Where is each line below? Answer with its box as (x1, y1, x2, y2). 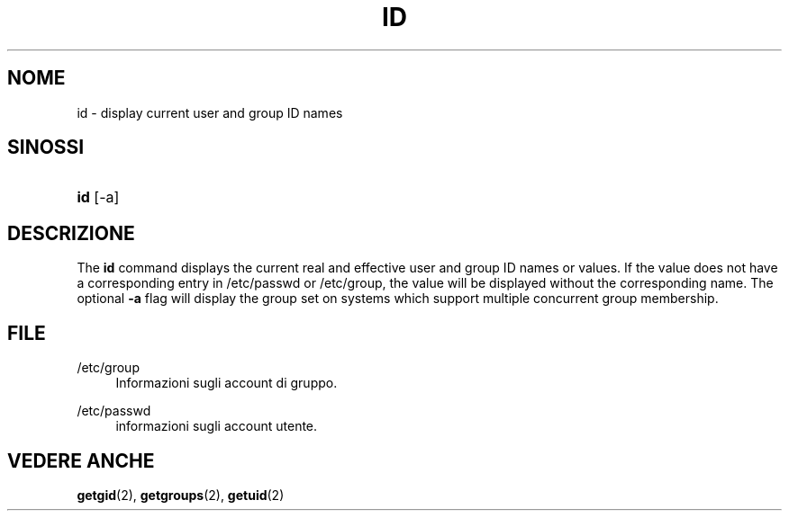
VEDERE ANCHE (7, 449, 155, 472)
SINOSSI (7, 136, 85, 159)
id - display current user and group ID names (77, 104, 343, 121)
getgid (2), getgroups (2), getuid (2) (77, 487, 285, 503)
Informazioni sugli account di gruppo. (115, 375, 338, 391)
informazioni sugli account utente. (115, 418, 318, 434)
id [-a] (77, 188, 120, 207)
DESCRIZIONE (7, 221, 135, 245)
